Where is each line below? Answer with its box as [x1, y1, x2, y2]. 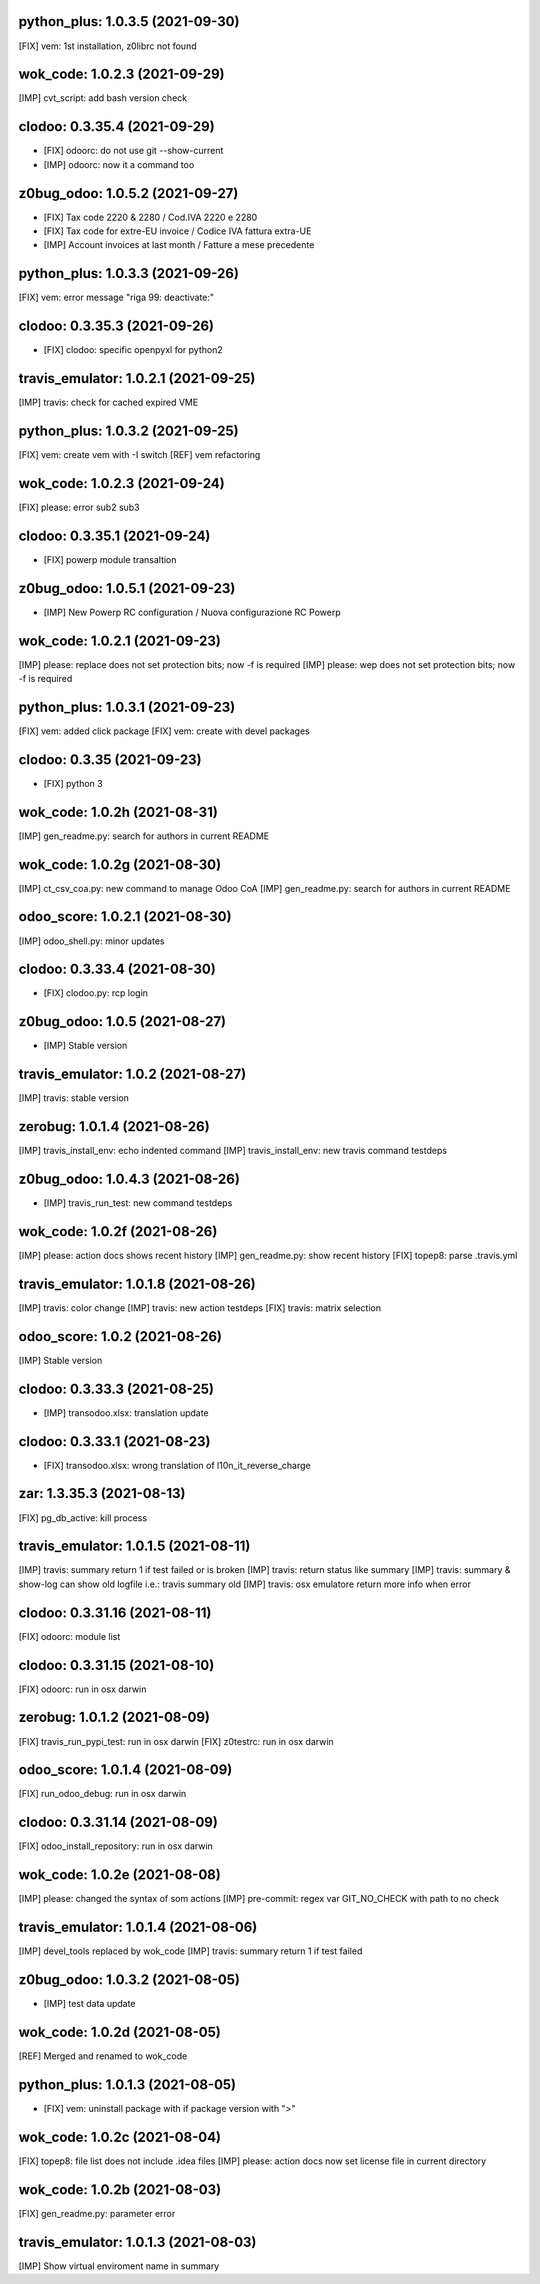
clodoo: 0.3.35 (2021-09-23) [18, 751, 202, 768]
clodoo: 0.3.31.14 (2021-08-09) [18, 1814, 219, 1831]
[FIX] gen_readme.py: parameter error [18, 2207, 176, 2219]
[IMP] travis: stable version [18, 1092, 130, 1104]
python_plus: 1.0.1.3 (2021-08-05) [18, 2076, 237, 2093]
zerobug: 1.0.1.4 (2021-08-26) [18, 1118, 210, 1135]
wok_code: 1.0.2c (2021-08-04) [18, 2128, 222, 2145]
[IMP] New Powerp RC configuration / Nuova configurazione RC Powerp [43, 606, 341, 618]
